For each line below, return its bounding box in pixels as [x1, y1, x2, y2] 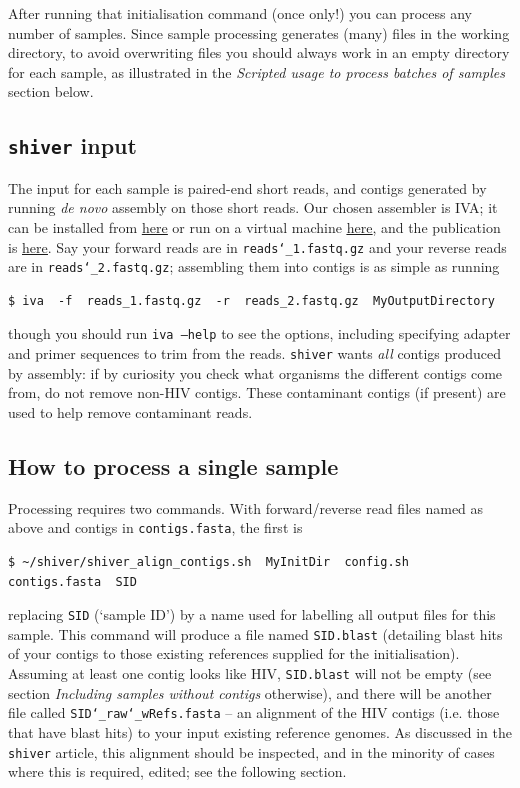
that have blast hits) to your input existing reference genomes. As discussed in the [8, 721, 512, 742]
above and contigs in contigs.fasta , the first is [8, 517, 303, 538]
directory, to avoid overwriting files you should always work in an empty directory [8, 42, 510, 63]
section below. [8, 81, 94, 102]
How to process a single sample [8, 450, 339, 481]
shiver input [8, 130, 137, 161]
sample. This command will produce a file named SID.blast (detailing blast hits [8, 623, 503, 644]
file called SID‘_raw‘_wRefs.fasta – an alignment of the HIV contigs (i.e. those [8, 702, 500, 723]
